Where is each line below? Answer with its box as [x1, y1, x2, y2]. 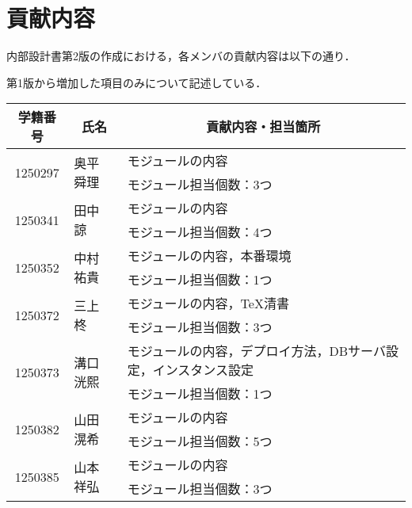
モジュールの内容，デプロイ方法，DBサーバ [127, 342, 386, 361]
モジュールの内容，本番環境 [127, 246, 292, 265]
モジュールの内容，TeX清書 [127, 294, 289, 313]
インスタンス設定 [152, 361, 254, 380]
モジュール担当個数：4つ [127, 223, 273, 242]
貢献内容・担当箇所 [206, 117, 321, 136]
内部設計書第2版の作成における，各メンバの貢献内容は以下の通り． [6, 48, 356, 64]
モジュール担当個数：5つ [127, 432, 273, 451]
